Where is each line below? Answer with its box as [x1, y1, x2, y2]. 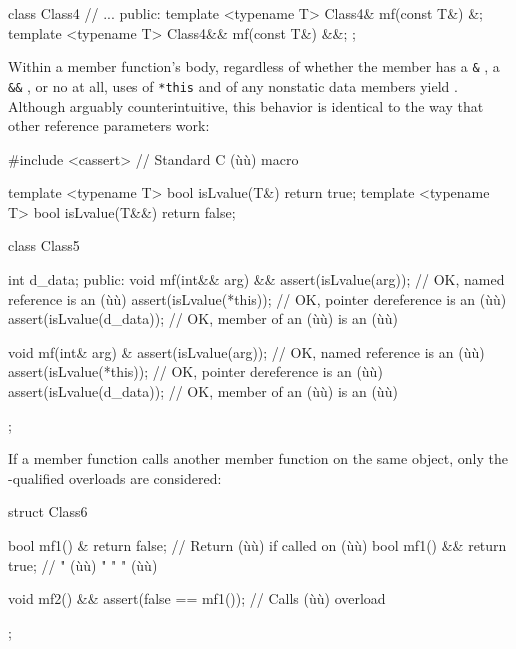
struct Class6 [8, 501, 88, 522]
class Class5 [8, 235, 80, 256]
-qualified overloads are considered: [8, 467, 222, 488]
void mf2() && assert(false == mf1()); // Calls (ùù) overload [8, 588, 386, 609]
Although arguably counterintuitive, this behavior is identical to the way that [8, 95, 484, 116]
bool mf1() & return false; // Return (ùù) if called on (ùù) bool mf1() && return [8, 535, 507, 555]
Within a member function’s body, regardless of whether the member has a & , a [8, 56, 500, 77]
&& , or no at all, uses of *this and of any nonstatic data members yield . [8, 75, 458, 96]
